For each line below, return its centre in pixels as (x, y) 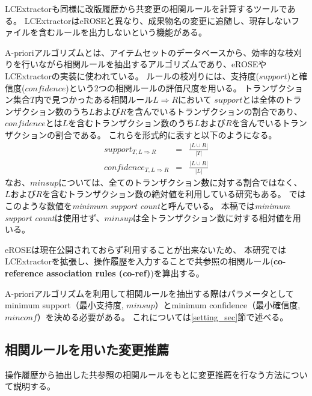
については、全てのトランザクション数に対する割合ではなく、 (180, 182)
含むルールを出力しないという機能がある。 (122, 32)
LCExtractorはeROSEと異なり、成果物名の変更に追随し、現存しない (158, 20)
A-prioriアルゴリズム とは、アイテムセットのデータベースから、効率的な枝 (149, 52)
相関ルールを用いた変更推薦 (87, 349)
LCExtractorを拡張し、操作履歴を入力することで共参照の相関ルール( (139, 261)
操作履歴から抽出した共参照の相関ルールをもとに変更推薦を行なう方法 (144, 374)
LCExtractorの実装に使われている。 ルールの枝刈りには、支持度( (132, 75)
